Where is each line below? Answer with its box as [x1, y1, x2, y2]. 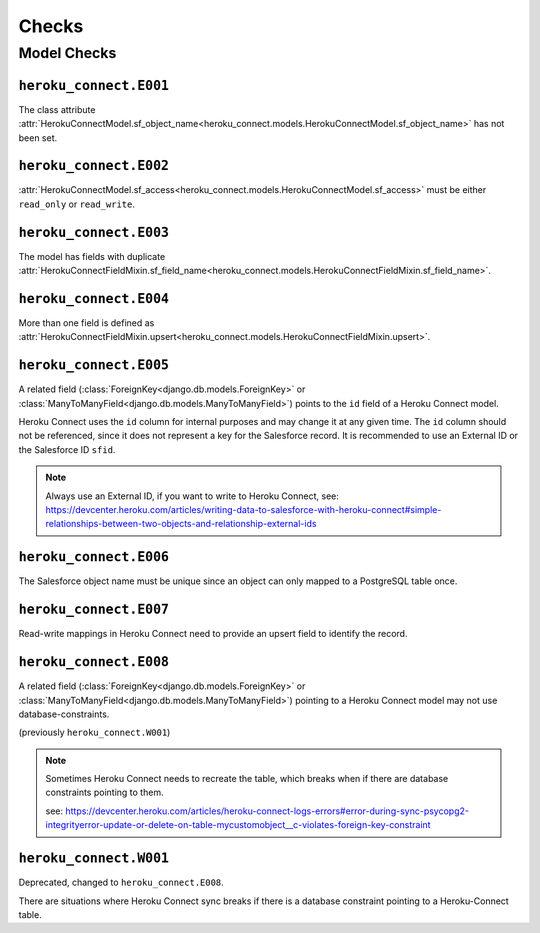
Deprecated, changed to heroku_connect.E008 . [18, 876, 224, 889]
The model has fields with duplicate [18, 250, 166, 262]
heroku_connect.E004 [18, 290, 170, 307]
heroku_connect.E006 [18, 549, 170, 565]
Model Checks [18, 44, 117, 62]
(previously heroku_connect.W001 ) [18, 726, 171, 739]
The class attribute [18, 103, 96, 115]
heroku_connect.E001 [18, 77, 170, 94]
